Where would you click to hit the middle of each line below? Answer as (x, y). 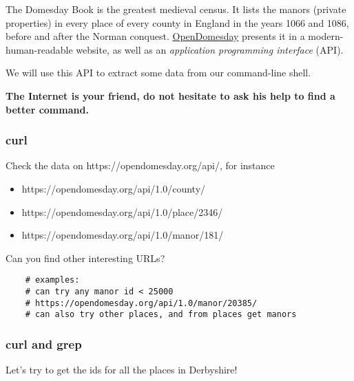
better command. (47, 109)
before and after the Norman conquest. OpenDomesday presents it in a (155, 36)
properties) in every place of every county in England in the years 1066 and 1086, (177, 22)
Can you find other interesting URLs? (85, 258)
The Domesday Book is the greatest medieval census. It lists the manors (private (176, 9)
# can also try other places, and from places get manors (161, 315)
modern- (326, 36)
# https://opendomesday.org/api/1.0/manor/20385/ (141, 303)
